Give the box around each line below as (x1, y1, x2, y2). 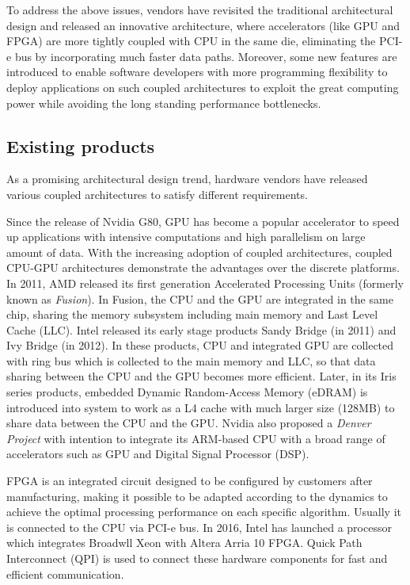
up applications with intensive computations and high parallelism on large (6, 228, 366, 245)
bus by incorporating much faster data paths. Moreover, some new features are (14, 48, 397, 64)
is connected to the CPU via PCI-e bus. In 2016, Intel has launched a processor (6, 518, 392, 535)
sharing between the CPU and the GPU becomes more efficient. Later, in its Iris (6, 368, 397, 384)
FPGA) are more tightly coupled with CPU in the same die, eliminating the (6, 32, 376, 49)
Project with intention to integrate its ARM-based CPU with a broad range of (6, 430, 385, 446)
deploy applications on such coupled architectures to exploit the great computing (6, 78, 399, 95)
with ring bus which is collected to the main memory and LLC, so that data (6, 352, 376, 369)
